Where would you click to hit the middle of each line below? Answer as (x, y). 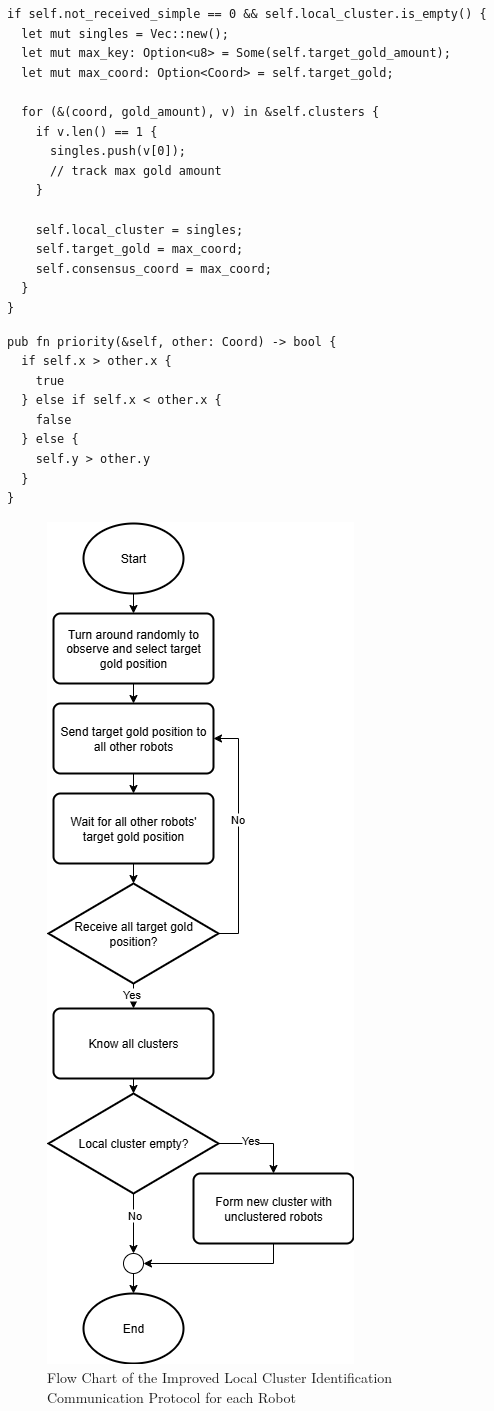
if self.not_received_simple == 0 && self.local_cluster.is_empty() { (247, 14)
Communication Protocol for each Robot (171, 1397)
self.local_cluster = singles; (139, 229)
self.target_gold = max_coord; (139, 249)
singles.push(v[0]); (117, 151)
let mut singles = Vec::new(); (125, 33)
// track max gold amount (135, 170)
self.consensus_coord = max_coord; (153, 268)
